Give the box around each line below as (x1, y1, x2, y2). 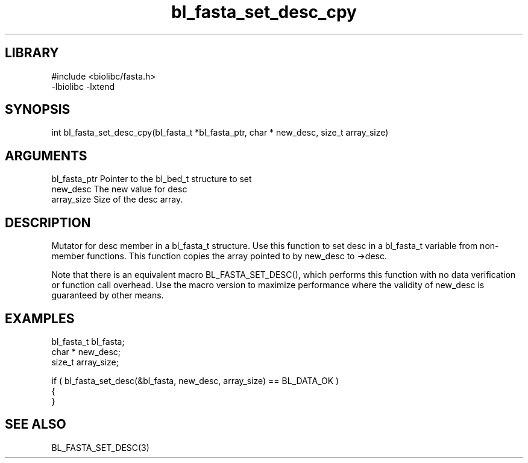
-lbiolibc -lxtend (51, 81, 115, 92)
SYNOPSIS (5, 102, 71, 118)
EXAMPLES (5, 310, 75, 326)
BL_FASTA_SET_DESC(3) (51, 442, 149, 453)
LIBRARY (5, 45, 59, 61)
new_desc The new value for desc (51, 184, 187, 195)
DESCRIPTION (5, 215, 91, 230)
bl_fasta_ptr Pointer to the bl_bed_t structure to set (51, 174, 252, 184)
